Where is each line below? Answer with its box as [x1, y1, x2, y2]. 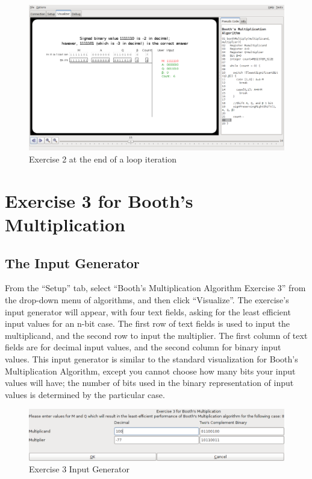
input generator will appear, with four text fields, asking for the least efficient [5, 305, 291, 318]
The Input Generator [5, 253, 140, 272]
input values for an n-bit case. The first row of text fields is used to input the [5, 317, 290, 330]
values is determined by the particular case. [5, 388, 165, 400]
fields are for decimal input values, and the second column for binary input [5, 341, 281, 353]
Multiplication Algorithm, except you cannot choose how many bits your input [5, 364, 296, 377]
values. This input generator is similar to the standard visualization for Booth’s [5, 352, 298, 365]
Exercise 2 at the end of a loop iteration [29, 152, 176, 165]
